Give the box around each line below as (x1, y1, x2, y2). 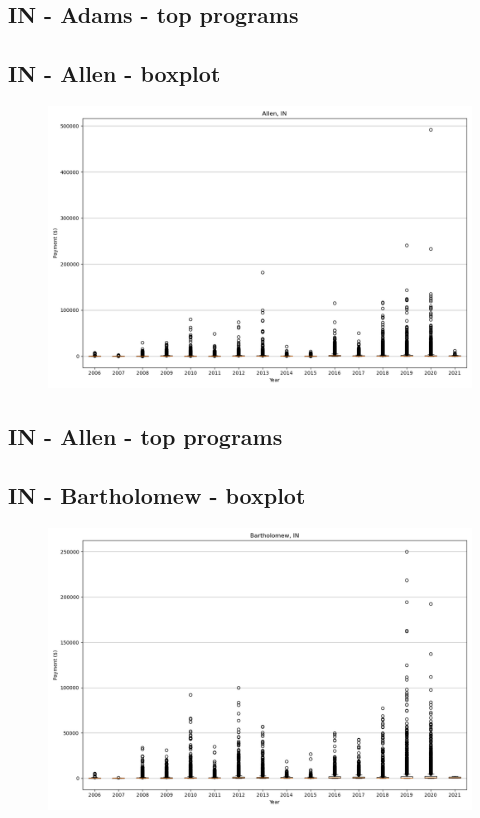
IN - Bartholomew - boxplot (8, 480, 306, 511)
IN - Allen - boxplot (8, 58, 221, 89)
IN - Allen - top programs (8, 421, 283, 452)
